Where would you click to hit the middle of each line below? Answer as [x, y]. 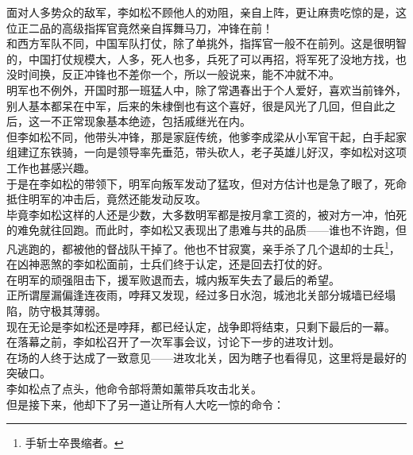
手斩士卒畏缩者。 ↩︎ [74, 443]
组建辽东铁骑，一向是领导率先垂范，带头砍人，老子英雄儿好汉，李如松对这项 [206, 152]
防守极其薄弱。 [67, 310]
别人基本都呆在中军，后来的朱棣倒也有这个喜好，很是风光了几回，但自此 [195, 105]
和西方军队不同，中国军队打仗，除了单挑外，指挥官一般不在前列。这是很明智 [206, 43]
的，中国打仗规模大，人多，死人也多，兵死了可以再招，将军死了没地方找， [201, 58]
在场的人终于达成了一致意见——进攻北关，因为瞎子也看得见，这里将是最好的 [206, 357]
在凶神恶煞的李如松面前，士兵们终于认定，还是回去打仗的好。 [168, 264]
